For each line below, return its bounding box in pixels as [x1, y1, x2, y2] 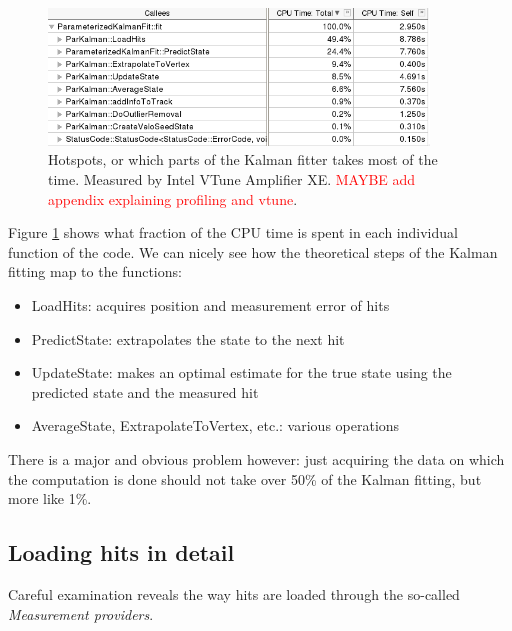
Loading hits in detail [8, 537, 235, 568]
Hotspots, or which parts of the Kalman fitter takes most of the [48, 149, 438, 170]
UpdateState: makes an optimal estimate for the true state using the [31, 362, 452, 383]
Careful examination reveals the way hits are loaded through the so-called [8, 584, 460, 604]
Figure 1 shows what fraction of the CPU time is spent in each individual [8, 222, 458, 243]
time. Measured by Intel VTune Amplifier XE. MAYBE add [48, 169, 416, 190]
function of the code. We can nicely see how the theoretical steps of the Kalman [8, 241, 498, 262]
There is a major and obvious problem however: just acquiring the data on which [8, 449, 505, 470]
